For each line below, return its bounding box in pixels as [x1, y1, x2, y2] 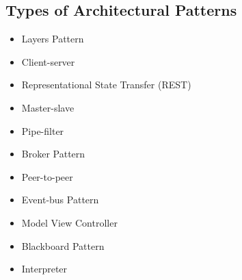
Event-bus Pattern [21, 192, 99, 207]
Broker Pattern [21, 147, 85, 161]
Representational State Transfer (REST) [21, 77, 191, 92]
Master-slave [21, 100, 75, 114]
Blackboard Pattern [21, 238, 105, 253]
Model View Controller [21, 215, 118, 229]
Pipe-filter [21, 123, 64, 138]
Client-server [21, 54, 75, 68]
